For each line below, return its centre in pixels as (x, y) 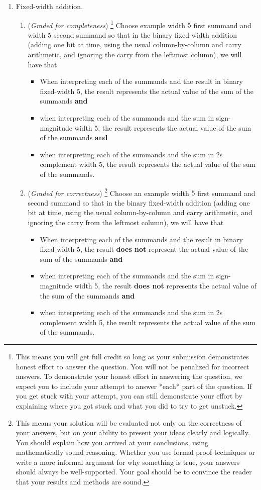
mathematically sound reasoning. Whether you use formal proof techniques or (135, 452)
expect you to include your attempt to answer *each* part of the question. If (134, 386)
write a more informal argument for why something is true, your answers (128, 462)
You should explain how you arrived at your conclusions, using (112, 442)
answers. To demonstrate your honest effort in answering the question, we (129, 376)
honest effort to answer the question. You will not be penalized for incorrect (133, 366)
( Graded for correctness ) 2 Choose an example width (108, 192)
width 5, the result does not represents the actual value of (165, 285)
